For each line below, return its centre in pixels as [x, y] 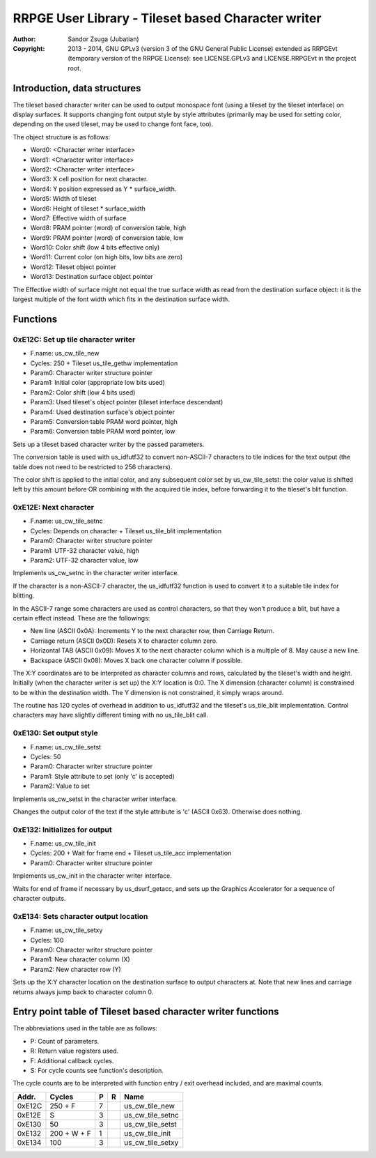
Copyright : [29, 48]
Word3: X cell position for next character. [89, 179]
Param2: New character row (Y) [76, 969]
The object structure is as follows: [62, 137]
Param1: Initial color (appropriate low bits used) [97, 383]
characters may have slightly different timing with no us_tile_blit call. [111, 715]
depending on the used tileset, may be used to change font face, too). [113, 124]
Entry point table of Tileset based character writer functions [146, 1012]
